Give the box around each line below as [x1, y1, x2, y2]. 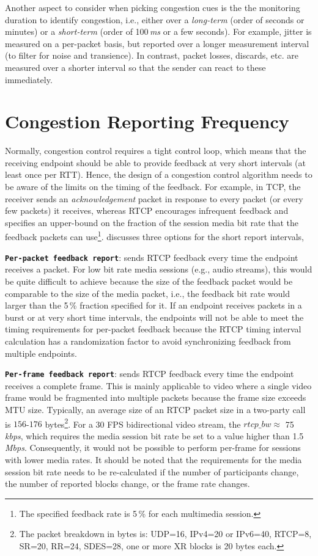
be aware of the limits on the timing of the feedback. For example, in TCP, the [5, 180, 301, 193]
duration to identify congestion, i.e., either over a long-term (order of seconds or [5, 13, 305, 26]
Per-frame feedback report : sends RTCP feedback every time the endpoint [5, 367, 294, 380]
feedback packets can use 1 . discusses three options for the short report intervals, [5, 229, 304, 243]
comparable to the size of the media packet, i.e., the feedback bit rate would [5, 287, 290, 299]
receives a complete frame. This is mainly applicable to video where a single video [5, 379, 312, 392]
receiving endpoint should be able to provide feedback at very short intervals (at [5, 156, 306, 169]
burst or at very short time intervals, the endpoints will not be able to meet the [5, 310, 304, 323]
